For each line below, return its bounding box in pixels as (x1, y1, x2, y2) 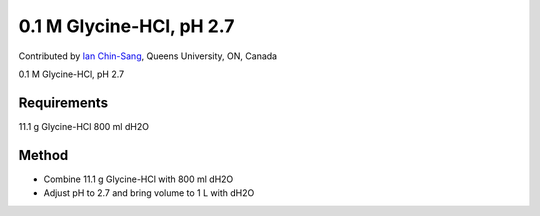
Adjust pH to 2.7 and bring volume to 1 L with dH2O (43, 187, 255, 199)
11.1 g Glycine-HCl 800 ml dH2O (18, 120, 150, 132)
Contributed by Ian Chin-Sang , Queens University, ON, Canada (18, 50, 278, 62)
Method (18, 146, 69, 164)
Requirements (18, 94, 109, 111)
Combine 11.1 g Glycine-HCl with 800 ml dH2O (43, 173, 234, 185)
